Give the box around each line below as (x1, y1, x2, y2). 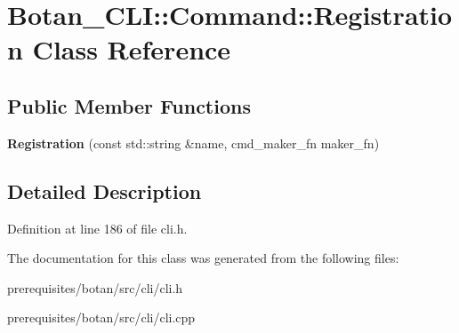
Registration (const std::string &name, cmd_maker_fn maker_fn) (7, 133, 380, 152)
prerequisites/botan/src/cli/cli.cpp (7, 308, 196, 327)
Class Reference (32, 31, 231, 67)
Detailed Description (7, 177, 202, 204)
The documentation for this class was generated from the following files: (7, 249, 399, 267)
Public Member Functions (7, 91, 251, 119)
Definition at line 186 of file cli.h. (7, 218, 188, 237)
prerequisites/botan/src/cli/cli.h (7, 278, 183, 297)
